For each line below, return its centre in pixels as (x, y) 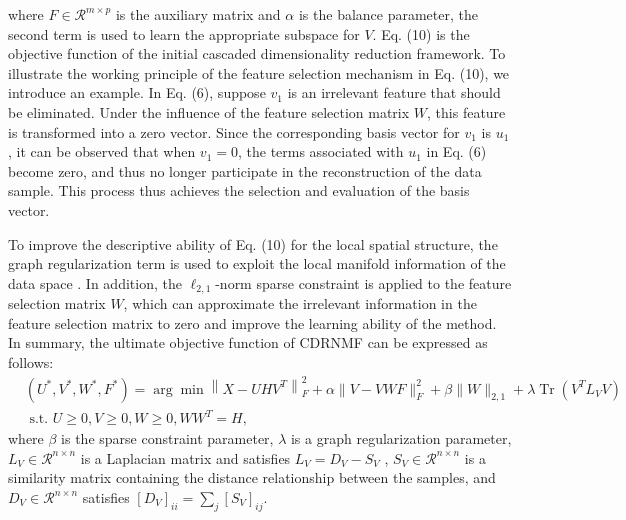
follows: (31, 361)
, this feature (466, 111)
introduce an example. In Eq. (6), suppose (137, 92)
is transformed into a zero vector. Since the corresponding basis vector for (234, 131)
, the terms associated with (320, 151)
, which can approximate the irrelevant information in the (300, 303)
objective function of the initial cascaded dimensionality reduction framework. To (257, 53)
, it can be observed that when (102, 151)
